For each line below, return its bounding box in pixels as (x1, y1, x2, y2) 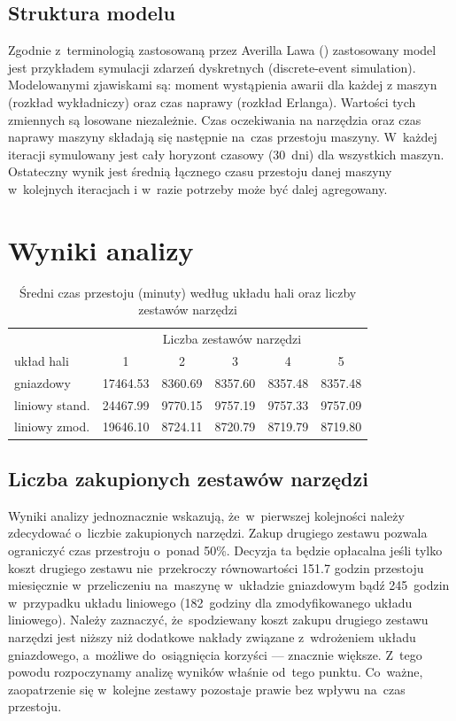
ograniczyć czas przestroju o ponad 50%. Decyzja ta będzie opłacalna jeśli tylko (8, 540, 443, 559)
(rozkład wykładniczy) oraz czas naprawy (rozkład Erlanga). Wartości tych (8, 92, 416, 111)
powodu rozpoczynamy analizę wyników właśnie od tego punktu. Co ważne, (8, 663, 423, 681)
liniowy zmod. (14, 417, 90, 436)
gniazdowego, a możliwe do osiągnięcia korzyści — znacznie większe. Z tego (8, 645, 422, 663)
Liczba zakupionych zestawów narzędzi (8, 464, 368, 492)
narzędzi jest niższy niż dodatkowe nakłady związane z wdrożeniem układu (8, 627, 416, 646)
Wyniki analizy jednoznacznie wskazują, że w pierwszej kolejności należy (8, 506, 405, 524)
